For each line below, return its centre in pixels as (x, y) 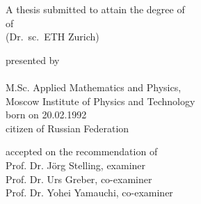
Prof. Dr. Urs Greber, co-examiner (79, 179)
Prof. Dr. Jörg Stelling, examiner (76, 165)
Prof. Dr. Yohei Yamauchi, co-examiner (89, 193)
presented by (33, 60)
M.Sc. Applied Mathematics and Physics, (94, 87)
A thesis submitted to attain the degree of (95, 9)
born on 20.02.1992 (46, 115)
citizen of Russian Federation (67, 128)
